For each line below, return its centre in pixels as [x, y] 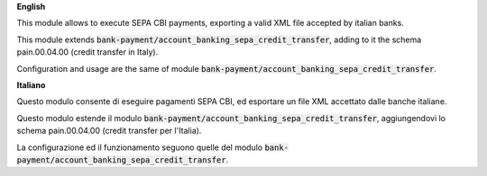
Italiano [31, 84]
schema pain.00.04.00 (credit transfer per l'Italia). [109, 131]
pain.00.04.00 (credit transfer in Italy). [87, 52]
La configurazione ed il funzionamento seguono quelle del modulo [140, 147]
